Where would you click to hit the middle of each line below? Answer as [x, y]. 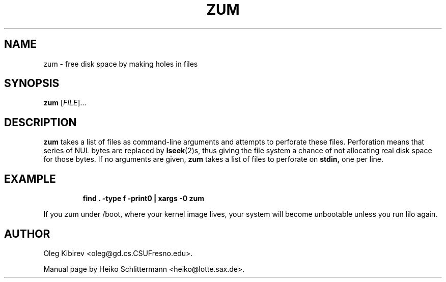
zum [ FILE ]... [65, 103]
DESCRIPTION [40, 122]
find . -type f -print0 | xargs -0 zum [143, 199]
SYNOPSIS [32, 83]
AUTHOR [27, 234]
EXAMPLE [30, 179]
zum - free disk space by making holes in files [121, 64]
